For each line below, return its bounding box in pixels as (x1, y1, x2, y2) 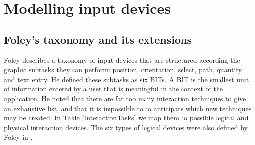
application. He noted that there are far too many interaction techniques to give (4, 93, 246, 103)
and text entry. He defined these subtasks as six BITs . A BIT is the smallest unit (4, 74, 249, 84)
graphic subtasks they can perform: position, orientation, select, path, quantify (4, 64, 242, 75)
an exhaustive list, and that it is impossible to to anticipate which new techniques (4, 103, 252, 113)
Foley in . (4, 132, 33, 142)
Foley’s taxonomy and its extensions (4, 31, 192, 47)
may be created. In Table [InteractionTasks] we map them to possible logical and (4, 113, 249, 123)
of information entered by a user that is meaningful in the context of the (4, 84, 223, 94)
